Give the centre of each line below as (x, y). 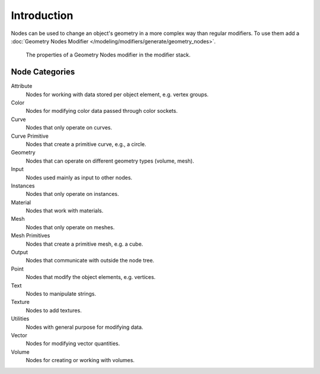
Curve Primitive (30, 136)
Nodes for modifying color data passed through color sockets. (102, 111)
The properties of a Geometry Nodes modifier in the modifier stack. (108, 55)
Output (19, 252)
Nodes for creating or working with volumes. (80, 360)
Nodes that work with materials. (65, 211)
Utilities (20, 319)
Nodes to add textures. (54, 310)
